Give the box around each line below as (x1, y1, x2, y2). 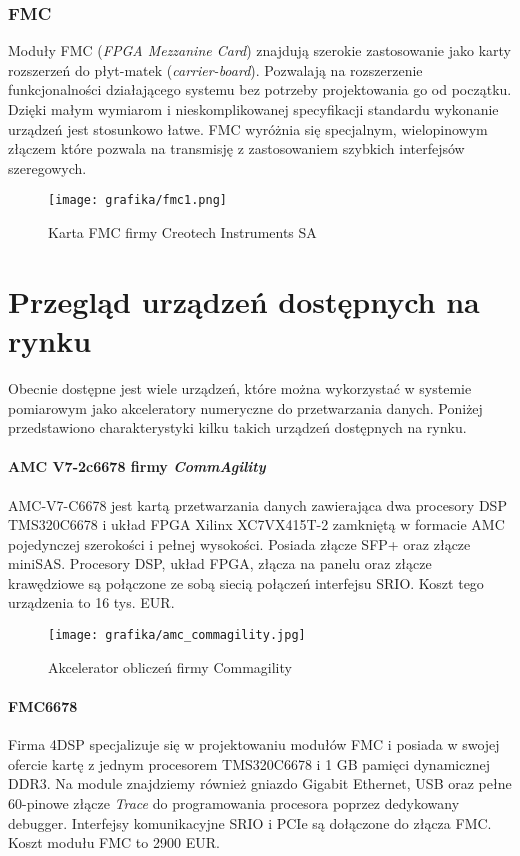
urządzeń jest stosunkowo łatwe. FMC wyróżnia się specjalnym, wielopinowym (8, 118, 488, 139)
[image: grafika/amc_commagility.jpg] (48, 628, 306, 643)
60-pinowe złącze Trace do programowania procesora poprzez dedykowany (8, 792, 460, 813)
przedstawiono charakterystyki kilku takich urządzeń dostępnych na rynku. (8, 417, 467, 438)
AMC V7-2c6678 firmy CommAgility (8, 456, 266, 477)
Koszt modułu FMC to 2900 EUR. (8, 832, 220, 853)
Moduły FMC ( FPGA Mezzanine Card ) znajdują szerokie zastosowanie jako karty (8, 40, 512, 61)
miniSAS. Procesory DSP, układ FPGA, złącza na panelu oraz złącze (8, 553, 432, 574)
